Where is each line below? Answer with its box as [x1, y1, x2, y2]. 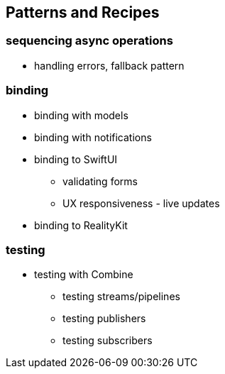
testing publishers [62, 312, 146, 325]
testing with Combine [34, 268, 133, 281]
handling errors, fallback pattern [34, 59, 185, 72]
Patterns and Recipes [6, 4, 160, 21]
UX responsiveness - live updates [62, 197, 220, 209]
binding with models [34, 109, 128, 121]
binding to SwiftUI [34, 153, 118, 165]
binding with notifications [34, 131, 152, 143]
